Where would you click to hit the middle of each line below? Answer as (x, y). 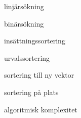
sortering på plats (31, 92)
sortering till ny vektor (39, 75)
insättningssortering (35, 41)
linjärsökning (24, 6)
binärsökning (24, 23)
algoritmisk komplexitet (41, 109)
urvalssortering (27, 57)
